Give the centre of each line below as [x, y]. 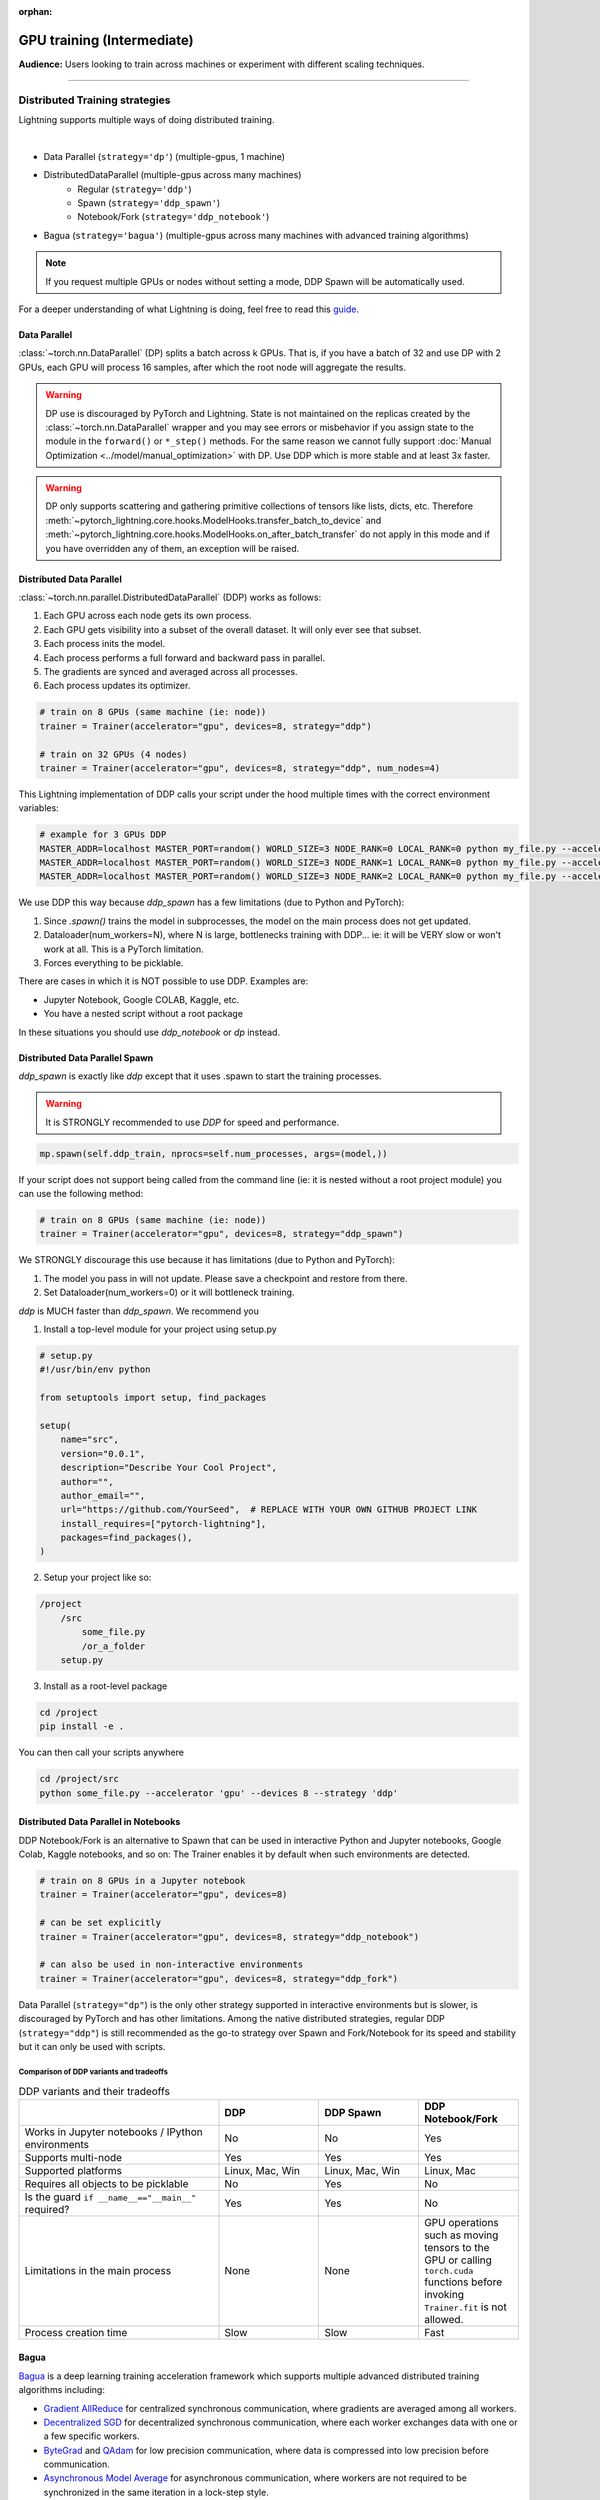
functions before [463, 2282]
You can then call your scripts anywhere [101, 1752]
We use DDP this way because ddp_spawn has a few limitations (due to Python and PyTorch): [211, 902]
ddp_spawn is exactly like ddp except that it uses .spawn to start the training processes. [200, 1076]
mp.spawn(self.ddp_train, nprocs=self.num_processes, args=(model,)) [213, 1153]
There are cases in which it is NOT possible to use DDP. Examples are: [163, 981]
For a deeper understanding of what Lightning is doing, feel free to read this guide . [189, 309]
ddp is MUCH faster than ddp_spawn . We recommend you [138, 1311]
